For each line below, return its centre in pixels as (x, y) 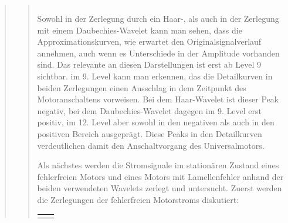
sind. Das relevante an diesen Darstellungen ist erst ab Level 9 (149, 64)
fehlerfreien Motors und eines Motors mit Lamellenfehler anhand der (160, 176)
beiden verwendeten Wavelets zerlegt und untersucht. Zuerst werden (160, 188)
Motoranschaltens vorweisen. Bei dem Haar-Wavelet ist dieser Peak (158, 99)
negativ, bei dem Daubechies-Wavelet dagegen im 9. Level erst (150, 110)
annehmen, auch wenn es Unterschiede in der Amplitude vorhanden (158, 53)
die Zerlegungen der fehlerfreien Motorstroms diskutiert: (138, 199)
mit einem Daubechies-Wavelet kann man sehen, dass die (140, 30)
